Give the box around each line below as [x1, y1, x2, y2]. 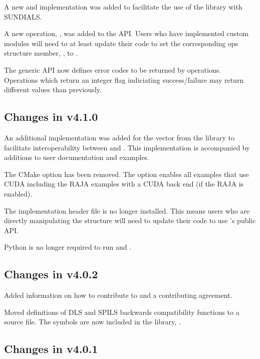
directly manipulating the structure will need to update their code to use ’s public [4, 215, 256, 226]
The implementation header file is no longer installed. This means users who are [4, 205, 250, 216]
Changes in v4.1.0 [4, 109, 98, 124]
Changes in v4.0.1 [4, 341, 98, 356]
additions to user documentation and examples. [4, 152, 150, 162]
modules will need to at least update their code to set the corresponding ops [4, 38, 238, 48]
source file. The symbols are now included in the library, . [4, 316, 181, 327]
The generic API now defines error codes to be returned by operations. [4, 64, 221, 75]
